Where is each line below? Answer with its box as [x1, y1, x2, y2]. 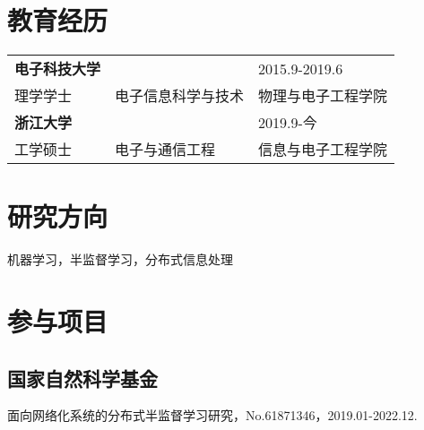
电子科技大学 [14, 58, 101, 80]
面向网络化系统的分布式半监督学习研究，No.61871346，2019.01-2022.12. [7, 406, 418, 425]
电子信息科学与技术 [115, 85, 245, 107]
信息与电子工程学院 [258, 139, 388, 160]
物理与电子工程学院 [258, 85, 388, 107]
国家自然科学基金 [7, 364, 158, 391]
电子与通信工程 [115, 139, 216, 160]
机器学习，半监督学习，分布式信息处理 [7, 250, 233, 269]
